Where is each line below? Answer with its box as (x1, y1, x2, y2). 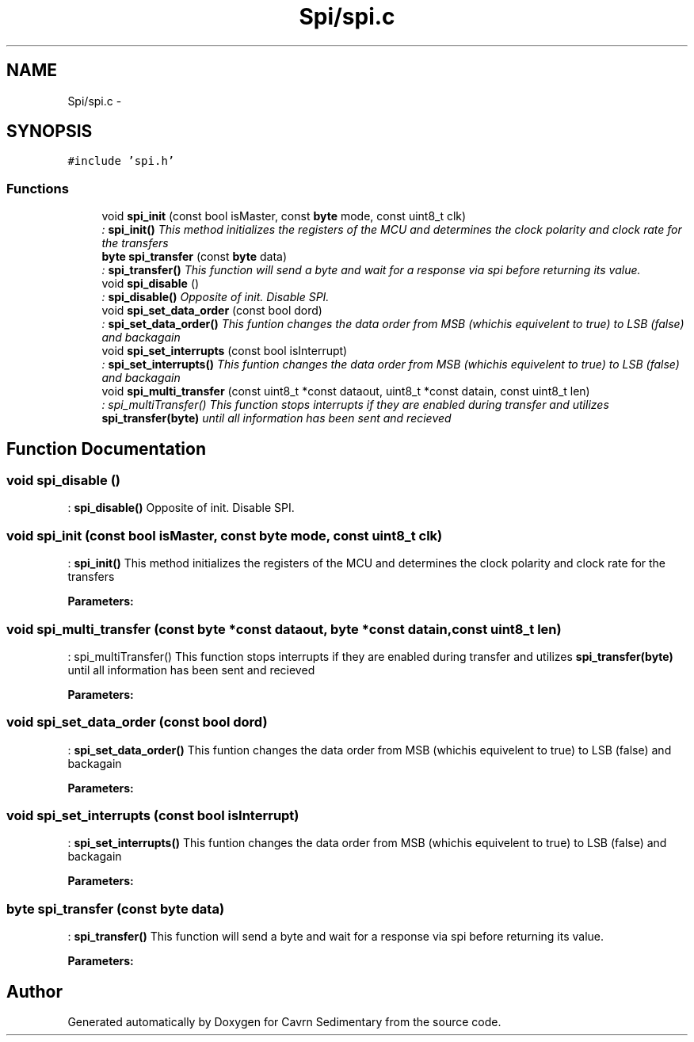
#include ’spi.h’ (67, 155, 175, 168)
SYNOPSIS (6, 121, 93, 142)
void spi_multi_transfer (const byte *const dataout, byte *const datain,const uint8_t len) (6, 620, 562, 637)
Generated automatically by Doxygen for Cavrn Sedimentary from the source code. (67, 1015, 501, 1029)
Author (6, 981, 63, 1002)
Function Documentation (6, 438, 206, 459)
